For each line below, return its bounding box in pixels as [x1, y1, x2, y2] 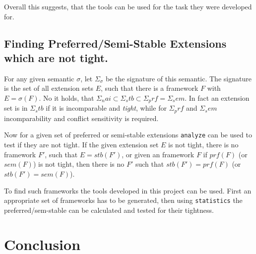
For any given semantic [4, 73, 74, 83]
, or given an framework [122, 149, 194, 159]
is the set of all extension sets [4, 83, 94, 93]
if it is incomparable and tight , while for [46, 103, 167, 113]
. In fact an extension [185, 92, 250, 103]
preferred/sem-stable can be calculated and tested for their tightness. [4, 204, 214, 215]
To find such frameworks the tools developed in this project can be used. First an [4, 185, 252, 195]
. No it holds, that [39, 92, 94, 103]
